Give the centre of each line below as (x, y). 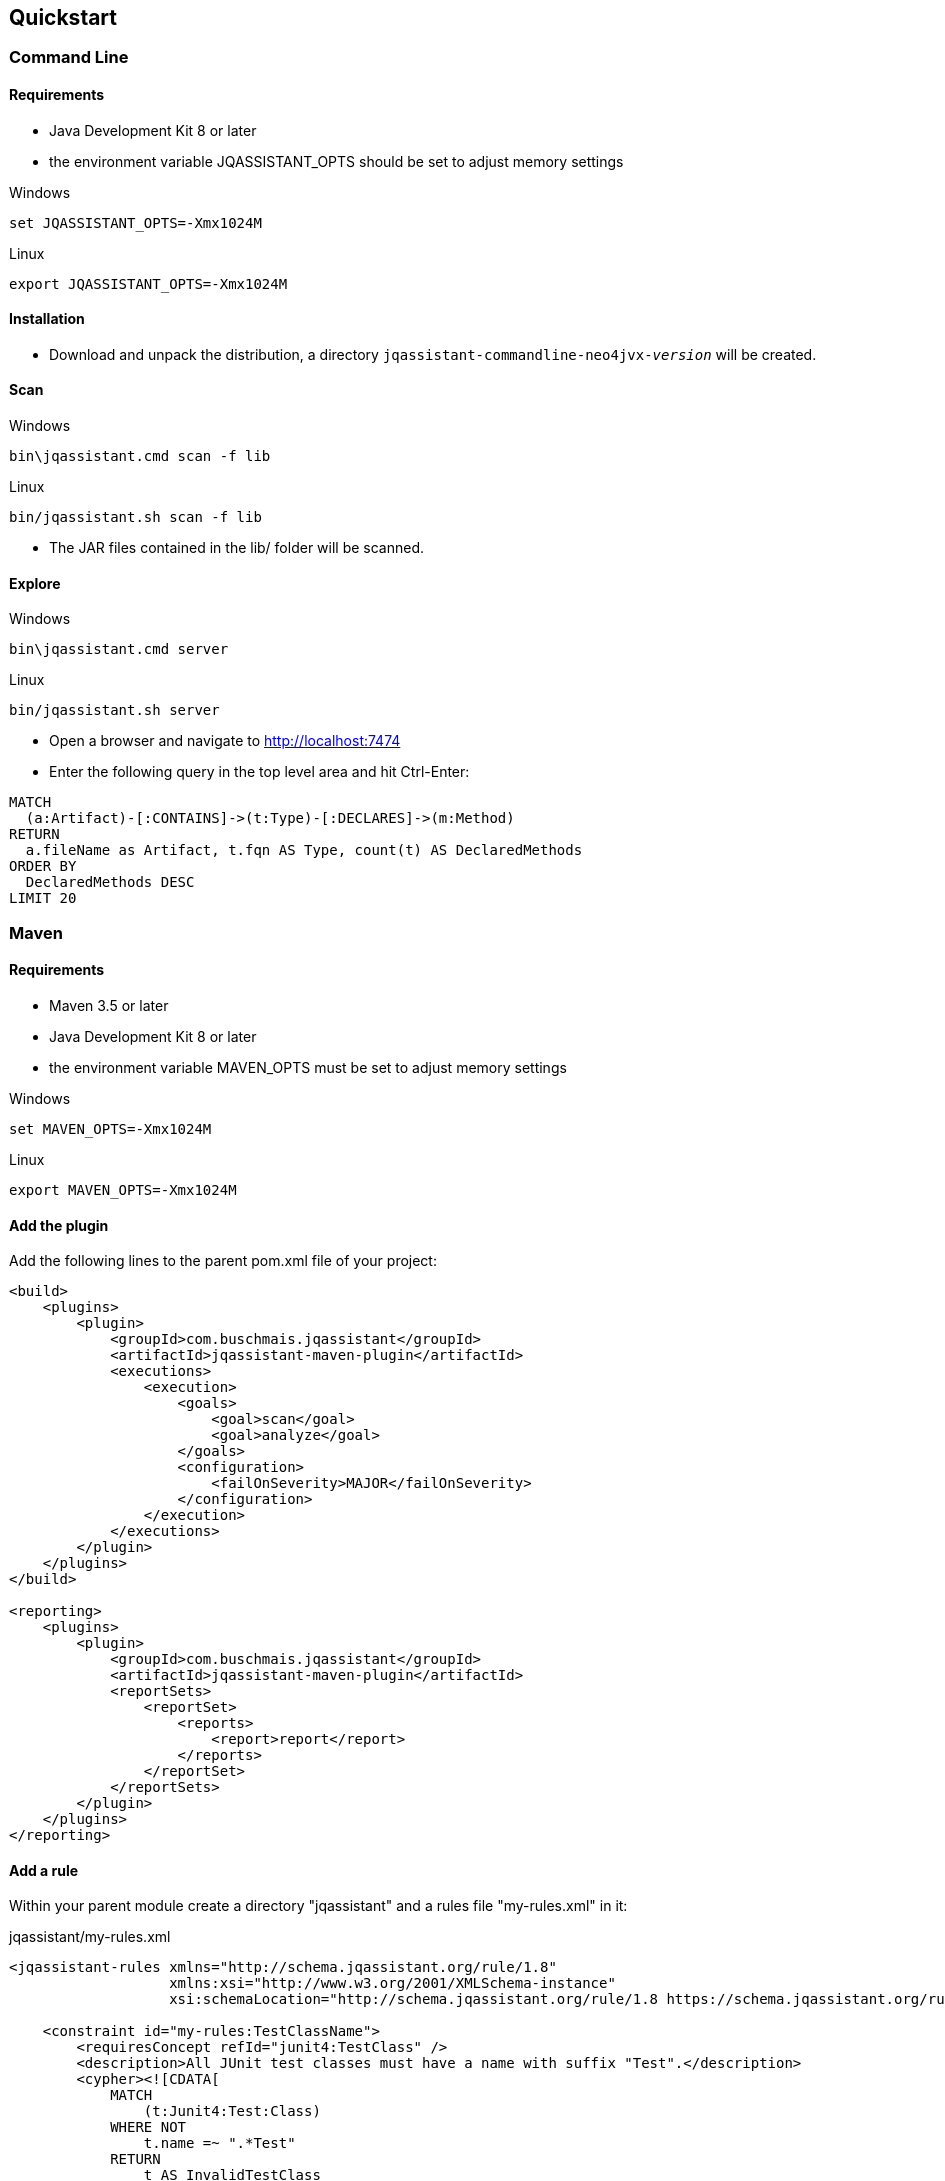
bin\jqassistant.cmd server (119, 649)
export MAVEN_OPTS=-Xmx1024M (123, 1189)
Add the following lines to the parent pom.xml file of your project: (223, 1261)
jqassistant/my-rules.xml (90, 1937)
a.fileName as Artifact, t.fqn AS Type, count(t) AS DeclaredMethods (304, 850)
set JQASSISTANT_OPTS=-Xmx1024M (135, 222)
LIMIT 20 (43, 898)
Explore (35, 583)
